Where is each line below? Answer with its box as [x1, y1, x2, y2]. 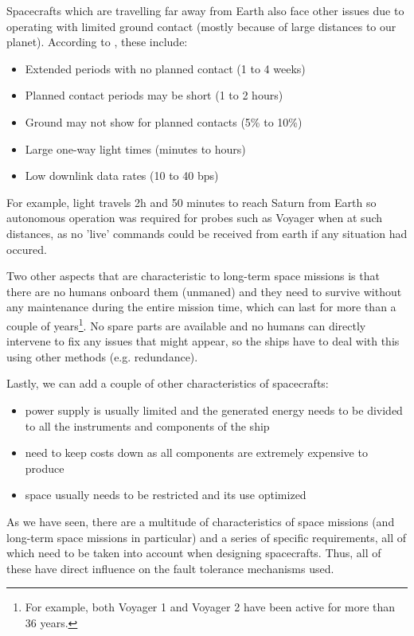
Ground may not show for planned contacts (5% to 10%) [25, 113, 303, 130]
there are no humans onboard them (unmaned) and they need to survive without [6, 283, 402, 299]
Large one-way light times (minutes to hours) [25, 140, 246, 157]
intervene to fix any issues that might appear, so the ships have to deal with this [6, 333, 400, 349]
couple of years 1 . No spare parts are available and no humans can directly [6, 314, 366, 334]
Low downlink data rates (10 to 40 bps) [25, 167, 219, 184]
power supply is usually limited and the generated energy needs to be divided [25, 401, 403, 418]
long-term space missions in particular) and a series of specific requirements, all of [6, 529, 407, 545]
